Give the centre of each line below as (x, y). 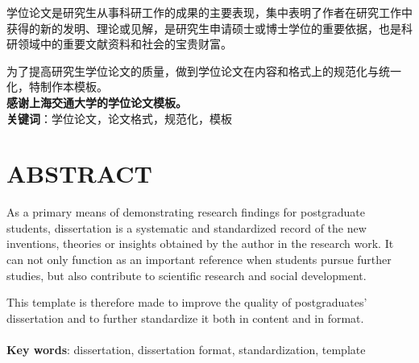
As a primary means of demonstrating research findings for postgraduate (186, 212)
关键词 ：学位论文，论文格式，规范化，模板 (119, 118)
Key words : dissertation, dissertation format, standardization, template (186, 350)
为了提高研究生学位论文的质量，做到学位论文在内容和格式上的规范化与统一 (204, 70)
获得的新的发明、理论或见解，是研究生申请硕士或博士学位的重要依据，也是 (204, 28)
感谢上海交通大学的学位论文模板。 (97, 102)
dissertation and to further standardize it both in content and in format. (185, 318)
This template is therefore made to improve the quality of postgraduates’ (187, 302)
